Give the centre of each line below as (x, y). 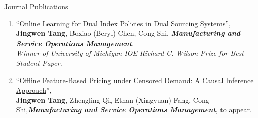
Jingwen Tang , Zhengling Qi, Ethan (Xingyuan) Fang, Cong (113, 100)
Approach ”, (34, 90)
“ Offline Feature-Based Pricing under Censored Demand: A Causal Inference (135, 80)
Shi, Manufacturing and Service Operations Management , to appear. (134, 110)
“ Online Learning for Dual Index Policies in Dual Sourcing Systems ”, (123, 23)
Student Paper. (39, 63)
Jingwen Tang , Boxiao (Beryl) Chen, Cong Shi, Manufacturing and (128, 33)
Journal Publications (36, 6)
